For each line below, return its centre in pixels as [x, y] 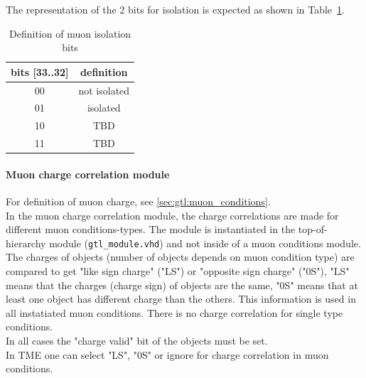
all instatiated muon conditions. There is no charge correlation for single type [174, 312]
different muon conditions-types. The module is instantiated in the [151, 229]
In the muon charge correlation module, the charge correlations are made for [172, 215]
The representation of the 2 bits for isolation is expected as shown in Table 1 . [175, 9]
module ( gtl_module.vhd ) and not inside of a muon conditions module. [205, 243]
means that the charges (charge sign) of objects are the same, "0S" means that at [182, 285]
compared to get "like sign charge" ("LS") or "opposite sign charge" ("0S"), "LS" [178, 271]
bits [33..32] [40, 71]
